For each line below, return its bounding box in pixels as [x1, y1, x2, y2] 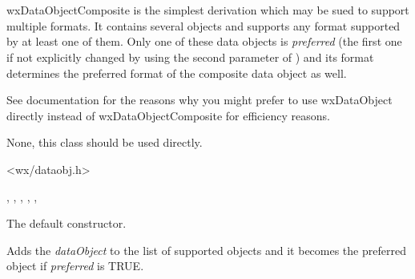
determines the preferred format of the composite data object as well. [6, 64, 347, 81]
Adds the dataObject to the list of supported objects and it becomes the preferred [6, 241, 406, 258]
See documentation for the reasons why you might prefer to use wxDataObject [6, 91, 393, 108]
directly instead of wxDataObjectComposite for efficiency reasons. [6, 107, 330, 123]
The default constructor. [6, 215, 127, 232]
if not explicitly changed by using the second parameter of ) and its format [6, 48, 374, 65]
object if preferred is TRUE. [6, 257, 144, 274]
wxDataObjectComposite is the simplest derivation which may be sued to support [6, 2, 409, 18]
